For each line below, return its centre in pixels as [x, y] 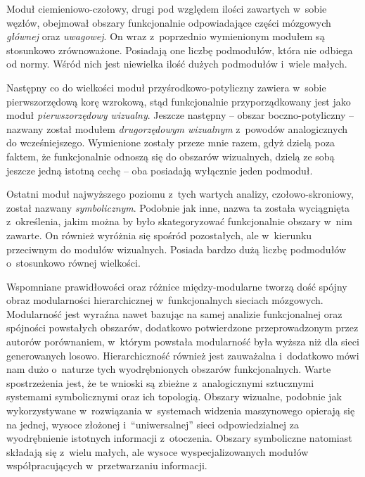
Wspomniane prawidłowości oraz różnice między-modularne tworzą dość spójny [177, 286]
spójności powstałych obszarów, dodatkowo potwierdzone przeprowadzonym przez [182, 327]
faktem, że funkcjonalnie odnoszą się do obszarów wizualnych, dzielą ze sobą [171, 156]
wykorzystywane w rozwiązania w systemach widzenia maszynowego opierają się [181, 411]
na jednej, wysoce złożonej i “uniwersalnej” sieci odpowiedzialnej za [153, 424]
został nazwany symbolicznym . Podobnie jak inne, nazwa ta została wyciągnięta [178, 207]
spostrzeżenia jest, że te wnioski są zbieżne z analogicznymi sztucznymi [160, 382]
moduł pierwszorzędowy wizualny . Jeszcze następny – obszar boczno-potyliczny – [180, 115]
